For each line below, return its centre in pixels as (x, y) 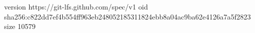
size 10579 (20, 26)
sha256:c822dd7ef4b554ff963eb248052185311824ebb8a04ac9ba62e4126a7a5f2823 (127, 16)
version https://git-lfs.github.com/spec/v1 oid (76, 6)
